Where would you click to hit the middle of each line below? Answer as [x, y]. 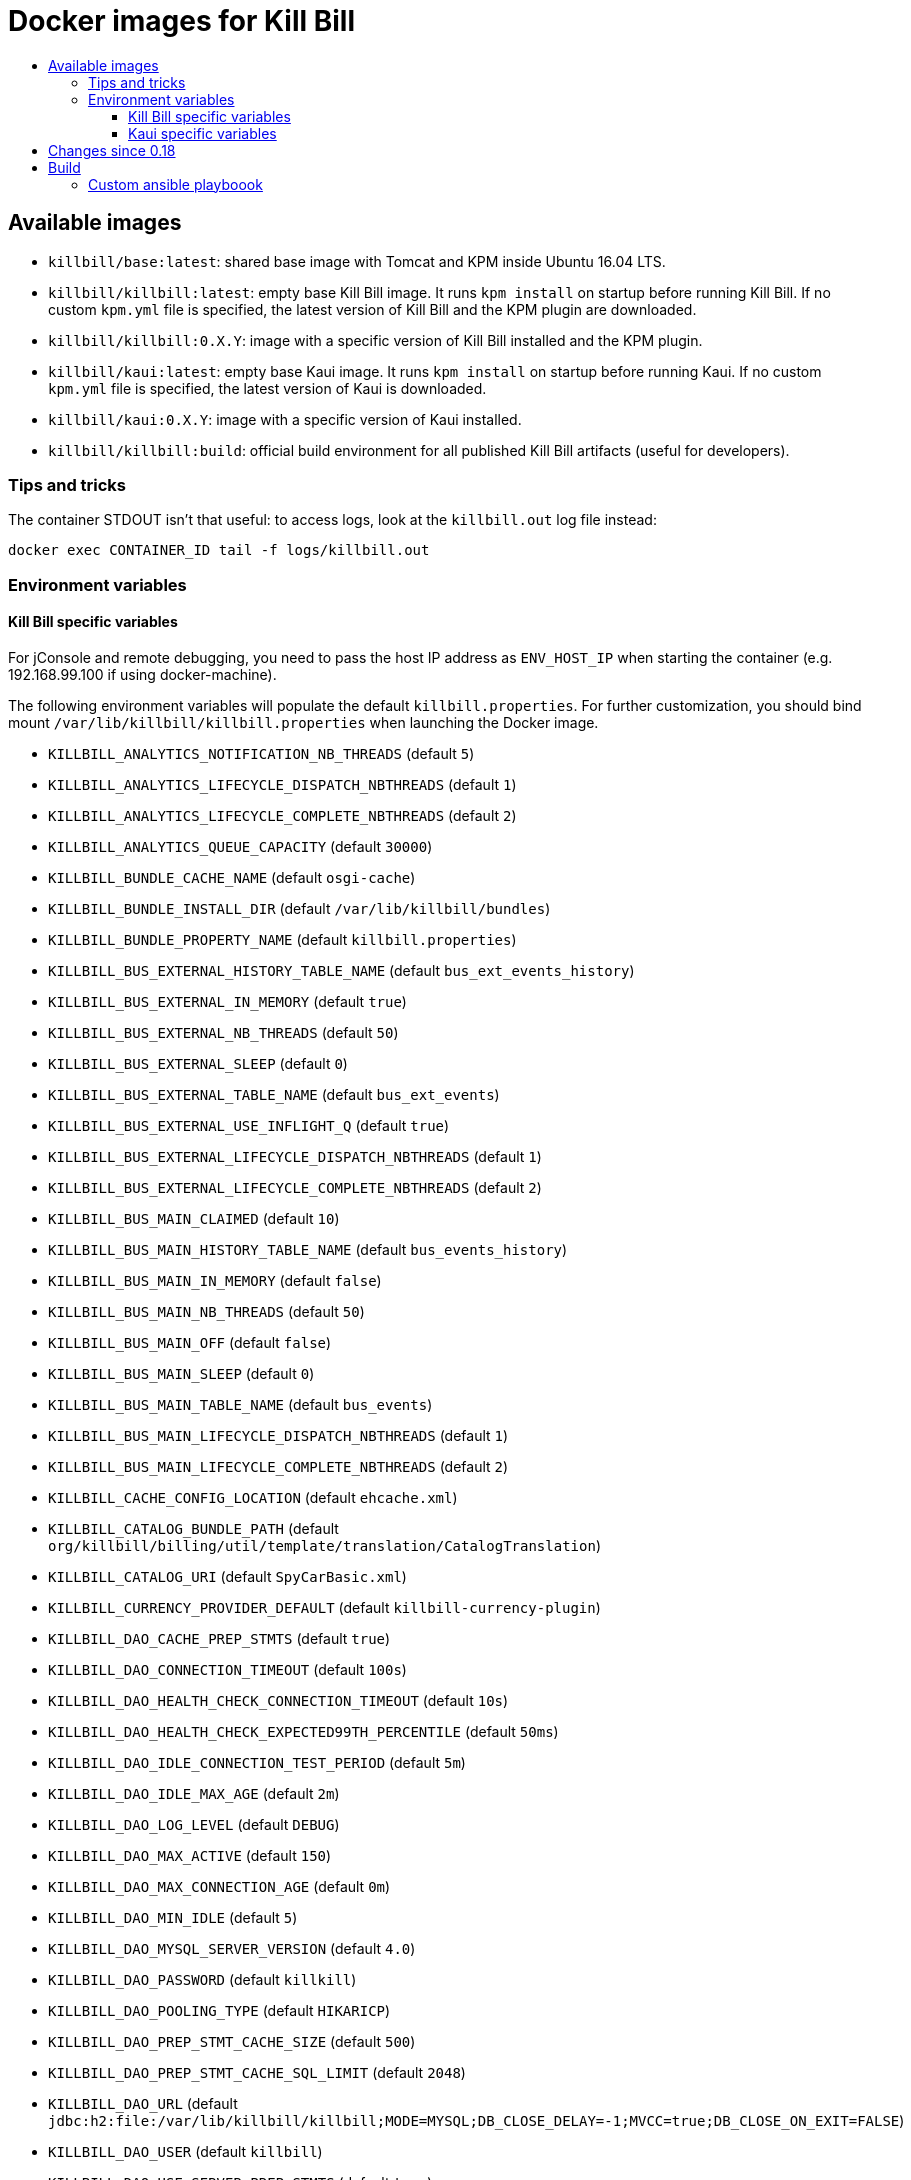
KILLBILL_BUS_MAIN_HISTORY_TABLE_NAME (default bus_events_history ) [308, 1249]
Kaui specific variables [202, 133]
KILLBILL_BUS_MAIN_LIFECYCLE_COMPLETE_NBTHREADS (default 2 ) [278, 1466]
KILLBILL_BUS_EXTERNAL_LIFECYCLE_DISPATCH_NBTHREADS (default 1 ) [295, 1156]
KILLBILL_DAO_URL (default [143, 2103]
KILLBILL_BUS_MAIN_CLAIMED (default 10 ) [194, 1218]
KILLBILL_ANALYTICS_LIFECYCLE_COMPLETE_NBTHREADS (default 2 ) [282, 815]
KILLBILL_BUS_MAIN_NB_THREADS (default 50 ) [206, 1311]
